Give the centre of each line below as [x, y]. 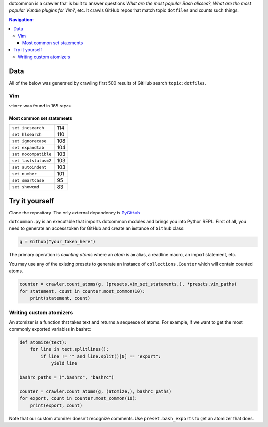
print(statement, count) [60, 298]
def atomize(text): [43, 343]
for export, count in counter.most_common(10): [78, 398]
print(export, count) [56, 405]
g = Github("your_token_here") [58, 242]
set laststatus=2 [32, 160]
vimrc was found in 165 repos [40, 106]
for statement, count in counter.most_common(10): [83, 291]
